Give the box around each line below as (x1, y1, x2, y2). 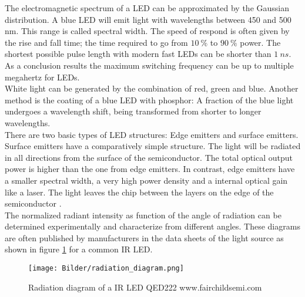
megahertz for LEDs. (5, 70, 80, 83)
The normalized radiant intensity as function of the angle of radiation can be (5, 208, 281, 221)
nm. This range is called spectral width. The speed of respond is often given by (5, 25, 290, 37)
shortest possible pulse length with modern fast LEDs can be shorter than (5, 48, 272, 60)
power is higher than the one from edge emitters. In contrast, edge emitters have (5, 163, 295, 175)
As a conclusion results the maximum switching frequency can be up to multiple (5, 59, 294, 71)
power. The (240, 36, 281, 48)
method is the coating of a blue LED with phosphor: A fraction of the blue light (5, 93, 294, 106)
